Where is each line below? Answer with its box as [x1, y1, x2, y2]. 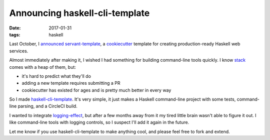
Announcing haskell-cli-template [9, 7, 150, 18]
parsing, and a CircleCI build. [17, 103, 77, 109]
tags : [9, 31, 20, 37]
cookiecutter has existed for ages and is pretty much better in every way [21, 87, 171, 93]
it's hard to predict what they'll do [21, 73, 91, 79]
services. [9, 48, 28, 54]
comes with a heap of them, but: [9, 64, 76, 70]
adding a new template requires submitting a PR [21, 80, 120, 86]
